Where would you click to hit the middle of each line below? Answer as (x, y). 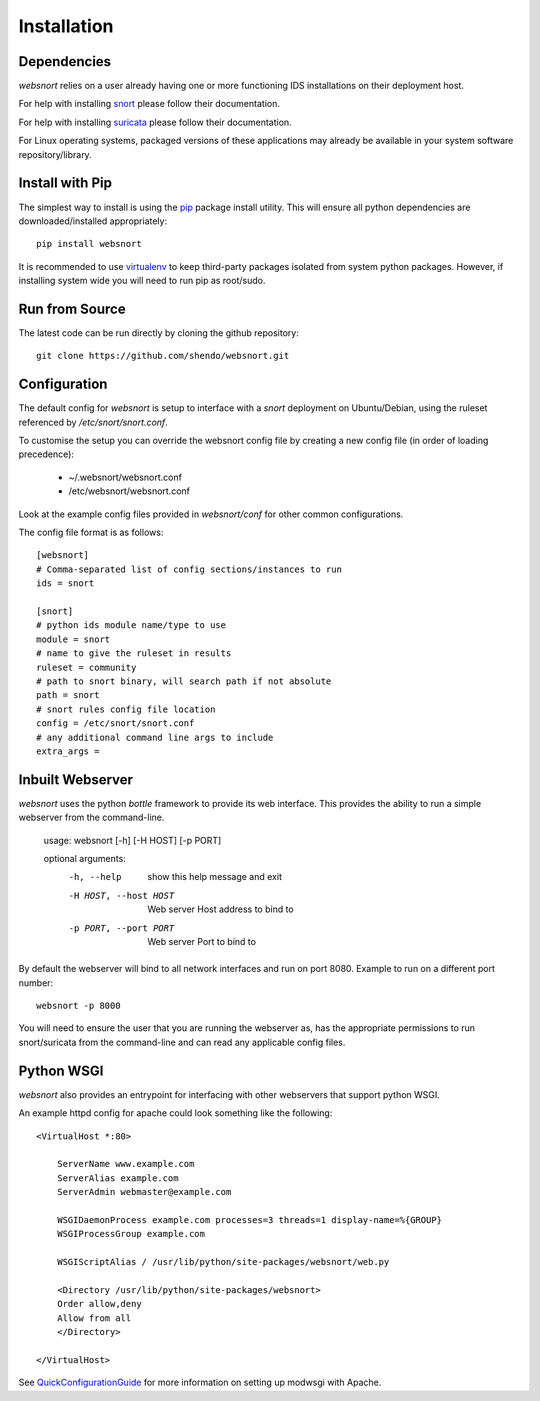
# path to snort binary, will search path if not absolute (184, 681)
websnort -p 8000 (78, 1006)
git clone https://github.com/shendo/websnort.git (163, 356)
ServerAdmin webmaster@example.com (144, 1192)
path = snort (68, 695)
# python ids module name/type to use (131, 625)
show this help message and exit (214, 877)
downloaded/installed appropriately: (93, 221)
